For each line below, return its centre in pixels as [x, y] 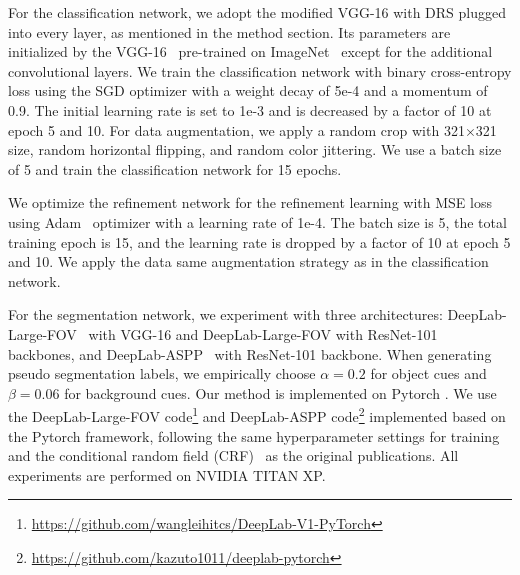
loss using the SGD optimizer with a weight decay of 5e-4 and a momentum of [248, 90]
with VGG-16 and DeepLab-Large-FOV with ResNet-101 [263, 333]
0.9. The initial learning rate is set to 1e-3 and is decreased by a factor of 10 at [250, 109]
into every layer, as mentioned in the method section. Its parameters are [229, 31]
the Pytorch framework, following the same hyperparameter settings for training [254, 435]
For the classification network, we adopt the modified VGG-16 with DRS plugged [257, 12]
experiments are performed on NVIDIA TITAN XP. [167, 474]
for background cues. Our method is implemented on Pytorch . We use [280, 392]
